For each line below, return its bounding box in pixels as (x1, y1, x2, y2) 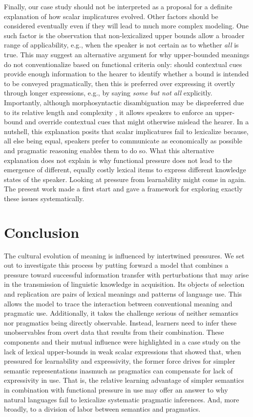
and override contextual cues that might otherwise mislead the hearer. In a (25, 116, 249, 127)
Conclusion (4, 222, 80, 242)
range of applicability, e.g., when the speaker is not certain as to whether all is (4, 40, 239, 50)
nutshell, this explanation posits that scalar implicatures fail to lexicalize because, (4, 126, 249, 136)
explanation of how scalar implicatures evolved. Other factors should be (4, 11, 218, 21)
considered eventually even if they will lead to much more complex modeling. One (4, 21, 249, 31)
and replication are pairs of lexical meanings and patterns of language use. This (4, 288, 242, 299)
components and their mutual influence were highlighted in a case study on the (4, 336, 241, 347)
